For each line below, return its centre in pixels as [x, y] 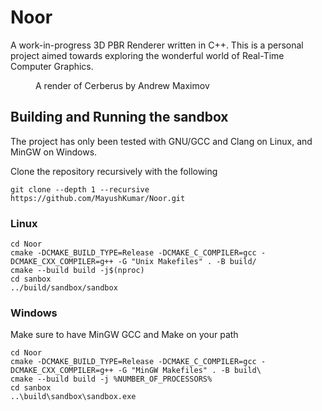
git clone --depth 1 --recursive [80, 189]
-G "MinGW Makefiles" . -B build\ [189, 371]
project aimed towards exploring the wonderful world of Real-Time [147, 55]
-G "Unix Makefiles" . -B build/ [187, 262]
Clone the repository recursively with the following [114, 171]
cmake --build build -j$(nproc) [77, 271]
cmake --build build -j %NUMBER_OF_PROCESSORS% [111, 379]
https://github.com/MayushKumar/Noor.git [98, 198]
